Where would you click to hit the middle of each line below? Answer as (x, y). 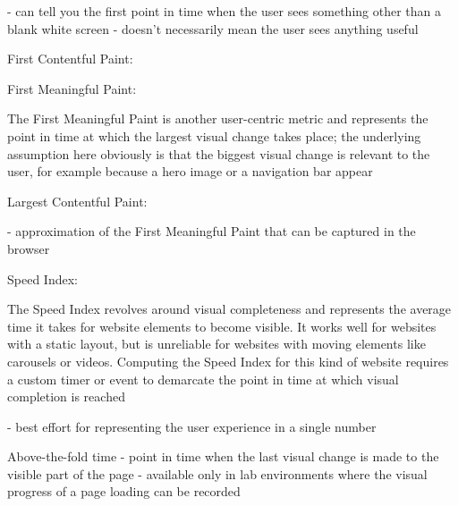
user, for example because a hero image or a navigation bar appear (190, 171)
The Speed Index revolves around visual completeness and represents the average (229, 309)
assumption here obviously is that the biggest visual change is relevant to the (219, 153)
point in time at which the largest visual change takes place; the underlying (214, 135)
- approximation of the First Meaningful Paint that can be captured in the (212, 231)
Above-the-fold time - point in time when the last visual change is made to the (223, 456)
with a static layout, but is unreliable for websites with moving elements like (216, 344)
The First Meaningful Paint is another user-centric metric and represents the (218, 118)
